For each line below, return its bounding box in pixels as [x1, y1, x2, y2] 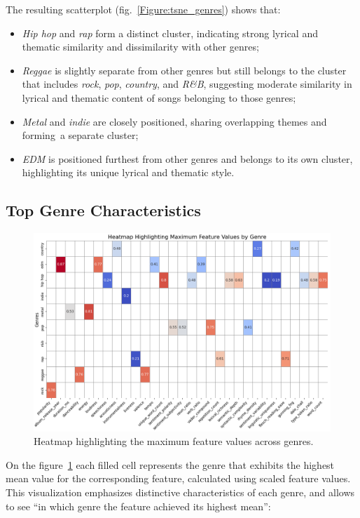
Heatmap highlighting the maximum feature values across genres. [34, 434, 314, 449]
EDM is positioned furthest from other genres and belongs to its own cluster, [22, 151, 353, 166]
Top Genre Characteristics [6, 199, 201, 221]
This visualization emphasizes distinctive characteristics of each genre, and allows [6, 484, 355, 499]
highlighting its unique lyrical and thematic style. [22, 165, 235, 180]
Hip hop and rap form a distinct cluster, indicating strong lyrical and [22, 25, 318, 40]
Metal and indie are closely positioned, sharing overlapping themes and [22, 114, 327, 128]
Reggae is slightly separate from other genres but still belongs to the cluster [22, 62, 347, 77]
